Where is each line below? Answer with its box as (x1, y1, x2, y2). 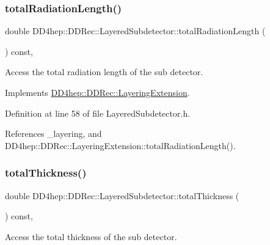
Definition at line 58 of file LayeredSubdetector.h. (5, 106, 191, 119)
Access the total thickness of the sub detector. (5, 230, 177, 243)
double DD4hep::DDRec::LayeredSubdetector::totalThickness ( (5, 189, 239, 202)
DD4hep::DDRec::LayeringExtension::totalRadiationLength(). (5, 139, 236, 152)
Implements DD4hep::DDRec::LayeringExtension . (5, 86, 190, 98)
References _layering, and (5, 127, 102, 140)
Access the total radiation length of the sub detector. (5, 65, 203, 78)
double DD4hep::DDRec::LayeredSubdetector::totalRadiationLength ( (5, 24, 266, 37)
